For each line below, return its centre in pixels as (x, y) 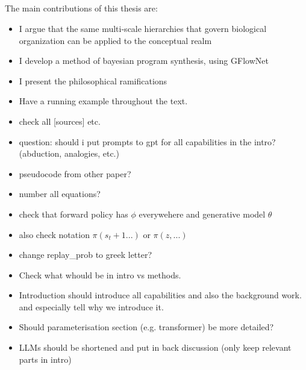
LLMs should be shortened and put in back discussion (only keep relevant (155, 347)
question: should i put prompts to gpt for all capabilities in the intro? (147, 141)
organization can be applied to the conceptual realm (115, 40)
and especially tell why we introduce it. (91, 306)
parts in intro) (45, 359)
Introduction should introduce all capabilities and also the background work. (160, 295)
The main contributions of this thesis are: (81, 8)
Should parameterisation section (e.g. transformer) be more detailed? (146, 327)
